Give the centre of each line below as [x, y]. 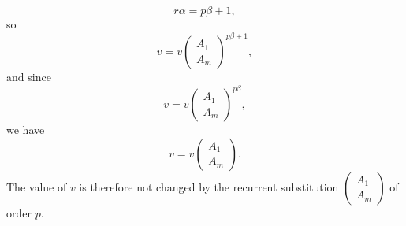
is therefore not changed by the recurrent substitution [209, 186]
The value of [37, 186]
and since [29, 77]
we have [26, 130]
